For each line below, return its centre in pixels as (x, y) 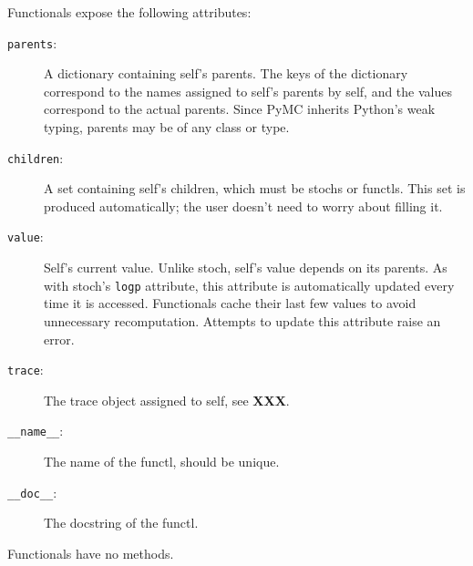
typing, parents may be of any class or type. (167, 127)
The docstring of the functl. (121, 523)
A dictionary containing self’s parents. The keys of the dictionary (226, 73)
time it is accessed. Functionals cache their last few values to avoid (230, 303)
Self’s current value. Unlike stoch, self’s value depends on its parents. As (246, 268)
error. (59, 339)
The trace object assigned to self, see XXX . (167, 400)
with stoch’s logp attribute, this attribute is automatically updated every (249, 285)
